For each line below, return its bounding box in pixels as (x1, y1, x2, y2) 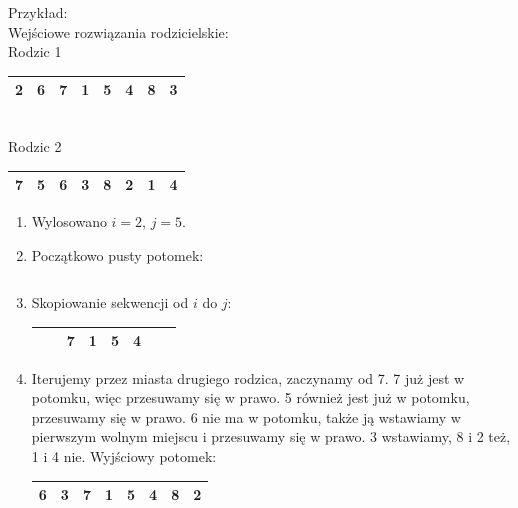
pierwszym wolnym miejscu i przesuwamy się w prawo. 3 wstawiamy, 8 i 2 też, (31, 426, 511, 447)
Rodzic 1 (8, 41, 62, 62)
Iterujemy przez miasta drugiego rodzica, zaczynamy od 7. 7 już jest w (31, 367, 465, 388)
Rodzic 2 (8, 135, 62, 156)
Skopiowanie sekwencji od (31, 292, 189, 313)
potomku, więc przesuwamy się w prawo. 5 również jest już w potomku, (31, 387, 470, 408)
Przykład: (8, 2, 68, 22)
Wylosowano (31, 211, 107, 232)
